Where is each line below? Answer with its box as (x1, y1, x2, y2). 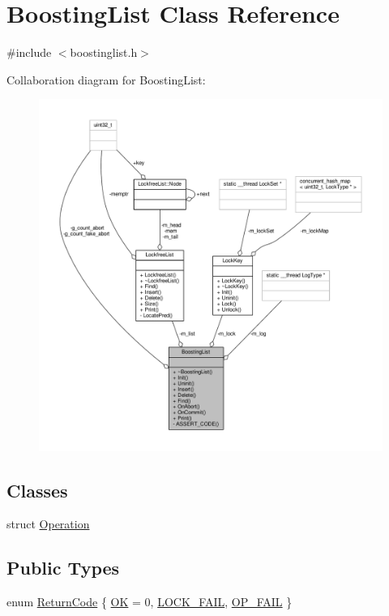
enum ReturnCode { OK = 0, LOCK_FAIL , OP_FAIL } (6, 593, 293, 610)
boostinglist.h (70, 44, 138, 61)
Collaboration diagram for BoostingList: (6, 71, 206, 88)
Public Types (6, 555, 120, 580)
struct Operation (6, 515, 90, 532)
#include (6, 44, 52, 61)
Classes (6, 477, 68, 502)
